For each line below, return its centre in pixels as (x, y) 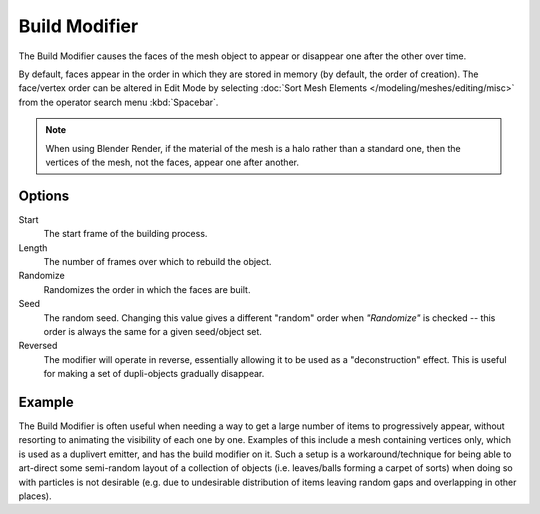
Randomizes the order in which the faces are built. (147, 289)
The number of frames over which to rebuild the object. (157, 261)
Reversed (38, 346)
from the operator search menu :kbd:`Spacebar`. (118, 102)
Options (44, 195)
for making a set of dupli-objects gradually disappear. (154, 374)
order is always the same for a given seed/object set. (152, 331)
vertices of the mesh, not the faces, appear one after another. (172, 162)
